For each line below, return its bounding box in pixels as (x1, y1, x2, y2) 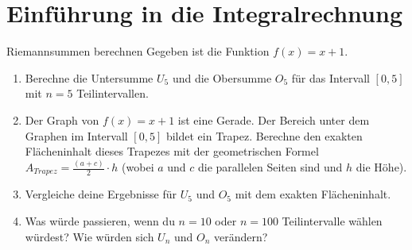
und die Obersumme (172, 69, 272, 86)
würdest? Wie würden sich (25, 228, 154, 244)
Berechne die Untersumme (25, 69, 154, 86)
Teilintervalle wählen (282, 213, 383, 229)
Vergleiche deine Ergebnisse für (25, 186, 177, 202)
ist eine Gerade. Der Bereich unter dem (177, 111, 370, 128)
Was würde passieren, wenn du (25, 213, 175, 229)
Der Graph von (25, 111, 99, 128)
